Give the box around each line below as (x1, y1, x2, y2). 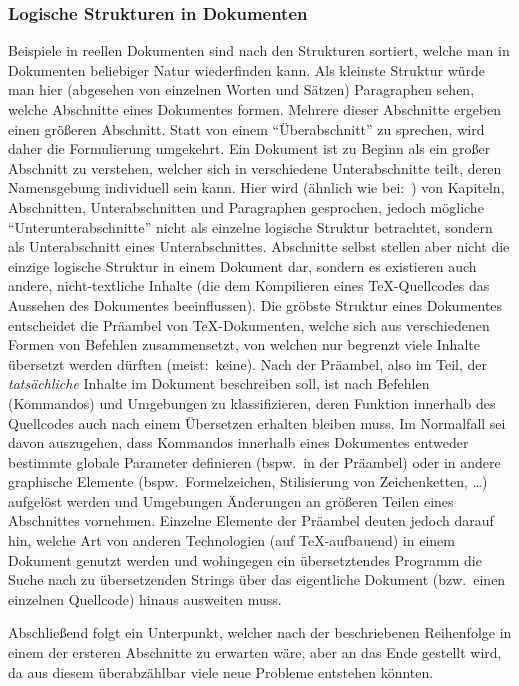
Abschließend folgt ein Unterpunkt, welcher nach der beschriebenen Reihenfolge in (8, 622, 512, 643)
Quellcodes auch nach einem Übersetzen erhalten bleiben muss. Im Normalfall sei (8, 412, 506, 433)
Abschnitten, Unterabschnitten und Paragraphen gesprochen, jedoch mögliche (8, 196, 484, 217)
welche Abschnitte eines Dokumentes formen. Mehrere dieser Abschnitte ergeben (8, 99, 502, 119)
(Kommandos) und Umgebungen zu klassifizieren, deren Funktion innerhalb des (8, 392, 496, 413)
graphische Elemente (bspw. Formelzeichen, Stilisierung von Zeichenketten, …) (8, 471, 488, 492)
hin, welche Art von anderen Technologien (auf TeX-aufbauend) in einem (8, 530, 455, 551)
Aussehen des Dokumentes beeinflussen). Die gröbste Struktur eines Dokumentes (8, 294, 503, 315)
